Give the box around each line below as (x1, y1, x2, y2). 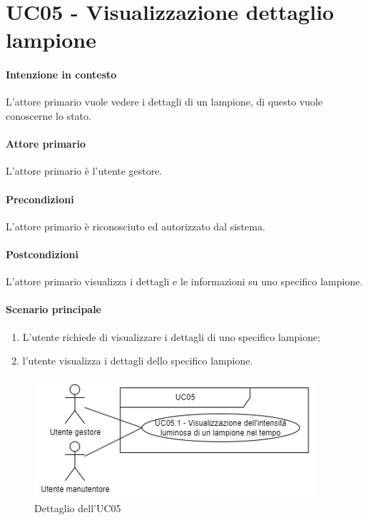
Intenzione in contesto (6, 67, 117, 82)
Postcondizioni (6, 246, 78, 261)
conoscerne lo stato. (6, 108, 91, 123)
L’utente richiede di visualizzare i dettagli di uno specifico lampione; (22, 329, 321, 344)
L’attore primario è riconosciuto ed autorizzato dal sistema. (6, 218, 265, 233)
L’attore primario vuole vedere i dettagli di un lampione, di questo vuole (6, 94, 323, 109)
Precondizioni (6, 191, 74, 206)
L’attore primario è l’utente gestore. (6, 163, 163, 178)
